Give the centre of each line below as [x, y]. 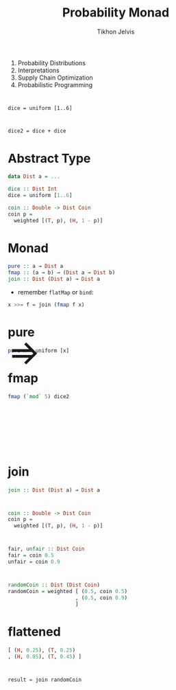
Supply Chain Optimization [55, 78]
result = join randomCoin [45, 680]
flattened [34, 631]
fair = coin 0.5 [31, 555]
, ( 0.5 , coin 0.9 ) [101, 598]
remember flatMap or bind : [55, 292]
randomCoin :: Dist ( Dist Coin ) [54, 585]
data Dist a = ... [34, 176]
